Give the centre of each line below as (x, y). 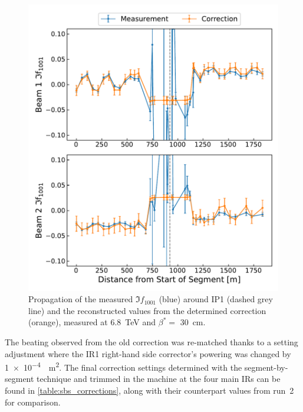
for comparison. (33, 402)
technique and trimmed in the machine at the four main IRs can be (159, 379)
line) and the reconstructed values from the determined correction (147, 310)
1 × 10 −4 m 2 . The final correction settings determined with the (123, 366)
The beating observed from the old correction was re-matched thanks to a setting (151, 341)
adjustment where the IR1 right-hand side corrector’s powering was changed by (148, 353)
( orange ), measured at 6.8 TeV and (92, 322)
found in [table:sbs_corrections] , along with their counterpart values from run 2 (149, 390)
